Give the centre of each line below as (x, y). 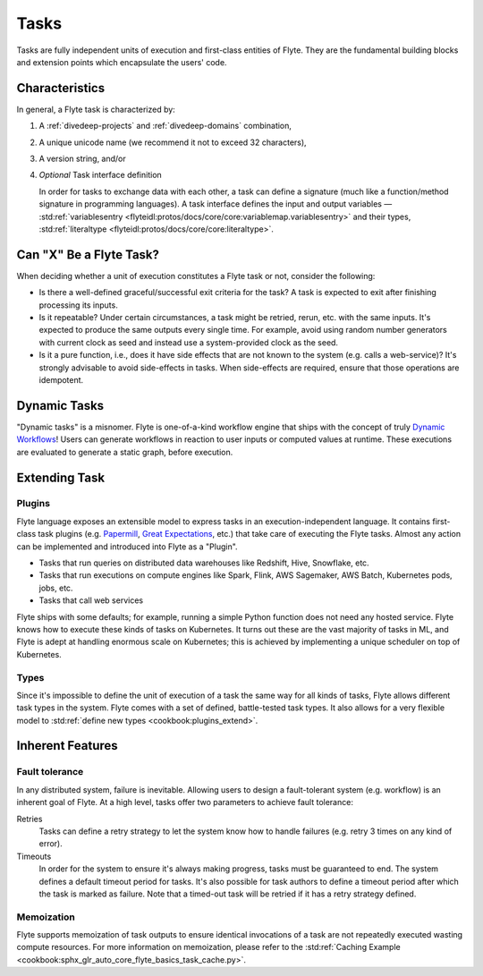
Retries (30, 819)
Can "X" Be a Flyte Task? (88, 255)
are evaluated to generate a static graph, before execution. (125, 452)
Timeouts (34, 856)
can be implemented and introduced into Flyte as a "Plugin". (127, 547)
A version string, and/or (83, 159)
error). (51, 844)
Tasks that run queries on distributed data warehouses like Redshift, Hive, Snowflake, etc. (204, 563)
